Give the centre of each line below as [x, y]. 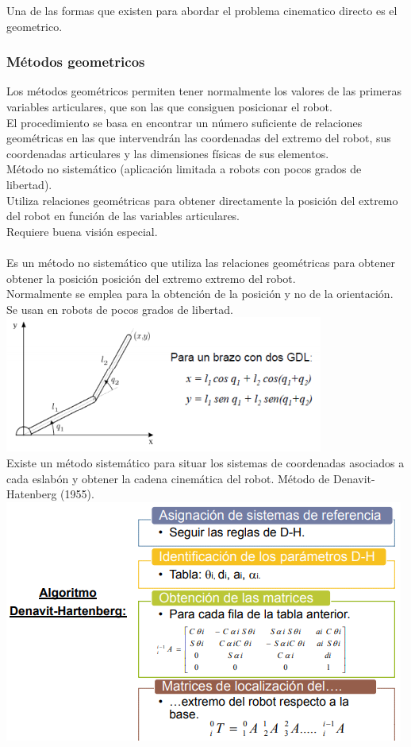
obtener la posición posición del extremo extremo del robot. [151, 278]
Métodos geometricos [76, 62]
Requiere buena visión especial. [82, 231]
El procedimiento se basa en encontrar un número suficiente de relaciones [184, 122]
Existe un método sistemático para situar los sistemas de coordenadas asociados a [205, 462]
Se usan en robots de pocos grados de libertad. [120, 309]
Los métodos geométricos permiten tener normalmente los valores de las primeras [204, 91]
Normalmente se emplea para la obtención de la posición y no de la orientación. [200, 294]
